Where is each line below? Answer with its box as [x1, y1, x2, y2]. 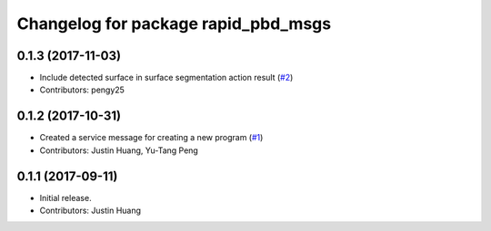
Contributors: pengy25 [39, 84, 125, 95]
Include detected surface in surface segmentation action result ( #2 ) [39, 72, 294, 83]
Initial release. [39, 192, 92, 203]
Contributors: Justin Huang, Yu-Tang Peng [39, 145, 199, 156]
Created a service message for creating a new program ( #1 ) [39, 132, 264, 143]
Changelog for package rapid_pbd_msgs [16, 14, 332, 34]
